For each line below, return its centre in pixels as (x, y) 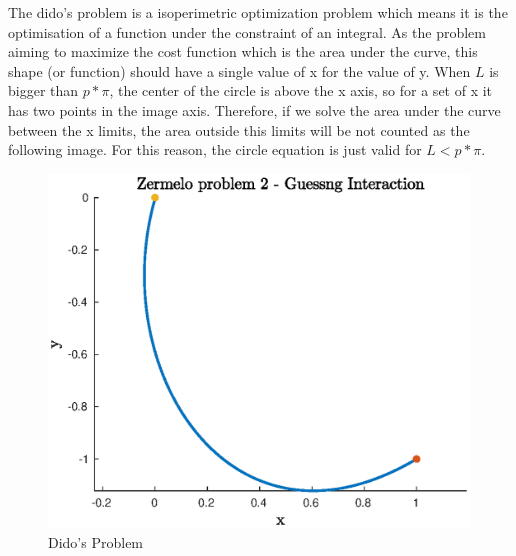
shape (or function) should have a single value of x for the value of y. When (239, 70)
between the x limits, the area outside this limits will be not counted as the (239, 129)
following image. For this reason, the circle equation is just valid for (215, 149)
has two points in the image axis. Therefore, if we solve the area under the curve (254, 109)
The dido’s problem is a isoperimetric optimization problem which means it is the (258, 12)
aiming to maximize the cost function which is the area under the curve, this (243, 51)
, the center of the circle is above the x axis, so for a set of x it (301, 90)
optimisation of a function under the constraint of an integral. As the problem (247, 31)
